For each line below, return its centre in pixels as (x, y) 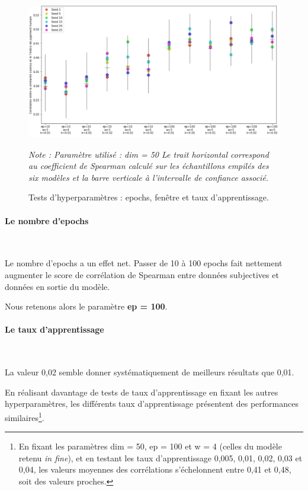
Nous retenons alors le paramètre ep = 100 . (86, 306)
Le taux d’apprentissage (54, 329)
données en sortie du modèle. (57, 286)
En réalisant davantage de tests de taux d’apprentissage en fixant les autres (142, 392)
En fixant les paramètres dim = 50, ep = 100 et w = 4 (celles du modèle (150, 446)
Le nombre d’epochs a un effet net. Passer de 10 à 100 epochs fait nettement (144, 263)
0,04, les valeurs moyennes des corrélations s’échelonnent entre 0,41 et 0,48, (155, 469)
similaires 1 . (25, 416)
